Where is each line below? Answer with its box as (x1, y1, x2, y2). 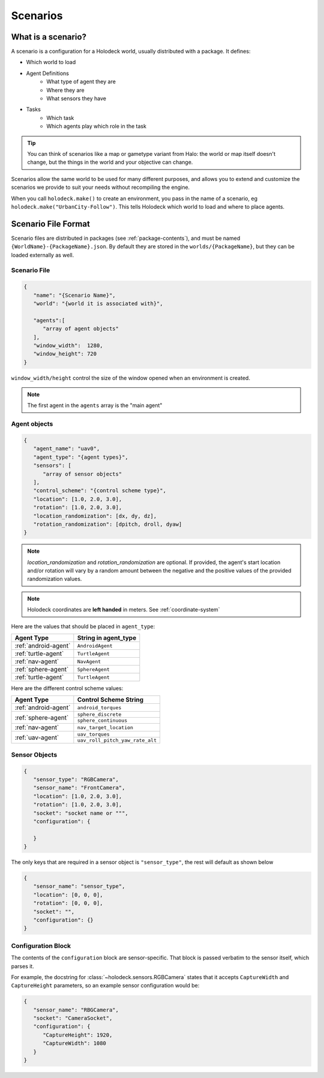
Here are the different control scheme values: (11, 685, 124, 692)
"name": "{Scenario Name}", (33, 291, 116, 299)
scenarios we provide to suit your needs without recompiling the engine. (11, 183, 190, 191)
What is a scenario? (11, 32, 87, 42)
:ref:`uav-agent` (14, 733, 59, 742)
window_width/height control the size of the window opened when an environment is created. (11, 374, 250, 381)
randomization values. (27, 576, 82, 583)
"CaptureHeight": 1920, (43, 1031, 113, 1038)
